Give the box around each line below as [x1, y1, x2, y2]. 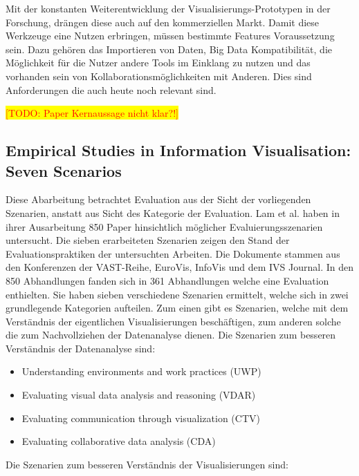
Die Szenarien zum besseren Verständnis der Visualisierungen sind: [6, 457, 288, 471]
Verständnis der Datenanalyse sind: [6, 341, 156, 355]
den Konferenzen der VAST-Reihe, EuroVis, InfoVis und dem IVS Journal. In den [6, 260, 353, 274]
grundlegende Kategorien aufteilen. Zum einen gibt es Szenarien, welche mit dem [6, 301, 349, 315]
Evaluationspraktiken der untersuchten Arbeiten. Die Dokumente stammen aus [6, 246, 340, 260]
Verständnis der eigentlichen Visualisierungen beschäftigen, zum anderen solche [6, 314, 341, 328]
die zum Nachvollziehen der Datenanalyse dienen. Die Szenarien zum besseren [6, 327, 336, 342]
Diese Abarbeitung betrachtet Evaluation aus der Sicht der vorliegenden [6, 192, 311, 207]
